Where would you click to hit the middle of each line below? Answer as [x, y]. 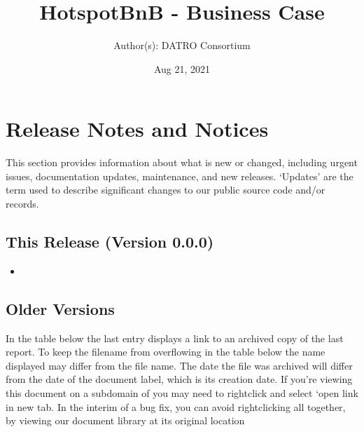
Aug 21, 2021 [182, 68]
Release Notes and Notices [137, 129]
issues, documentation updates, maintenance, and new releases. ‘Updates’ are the [180, 176]
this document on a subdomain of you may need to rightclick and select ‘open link [182, 393]
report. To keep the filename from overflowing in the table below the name [166, 352]
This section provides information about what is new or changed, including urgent [182, 162]
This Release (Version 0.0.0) [110, 242]
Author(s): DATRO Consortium [182, 45]
